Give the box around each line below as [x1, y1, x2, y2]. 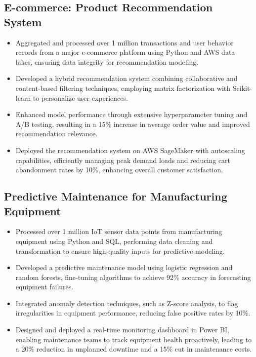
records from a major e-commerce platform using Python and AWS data [15, 47, 235, 57]
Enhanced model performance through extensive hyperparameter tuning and [15, 109, 248, 119]
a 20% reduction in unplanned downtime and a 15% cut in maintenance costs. [15, 344, 252, 354]
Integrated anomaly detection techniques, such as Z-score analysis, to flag [15, 298, 238, 308]
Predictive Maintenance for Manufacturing [4, 189, 227, 204]
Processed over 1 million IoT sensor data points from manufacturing [15, 226, 222, 237]
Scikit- [232, 82, 253, 93]
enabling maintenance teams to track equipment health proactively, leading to [15, 334, 252, 344]
